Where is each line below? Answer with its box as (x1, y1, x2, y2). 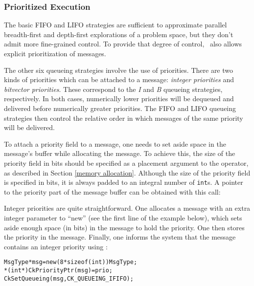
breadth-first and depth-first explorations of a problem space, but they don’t (4, 29, 233, 39)
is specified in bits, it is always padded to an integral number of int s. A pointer (4, 177, 243, 187)
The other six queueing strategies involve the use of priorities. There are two (4, 65, 233, 75)
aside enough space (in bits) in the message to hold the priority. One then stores (4, 222, 245, 232)
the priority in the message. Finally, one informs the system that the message (4, 232, 236, 242)
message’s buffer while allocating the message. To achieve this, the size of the (4, 148, 235, 158)
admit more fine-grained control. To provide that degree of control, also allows (4, 39, 242, 49)
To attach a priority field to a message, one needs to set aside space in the (4, 138, 226, 149)
